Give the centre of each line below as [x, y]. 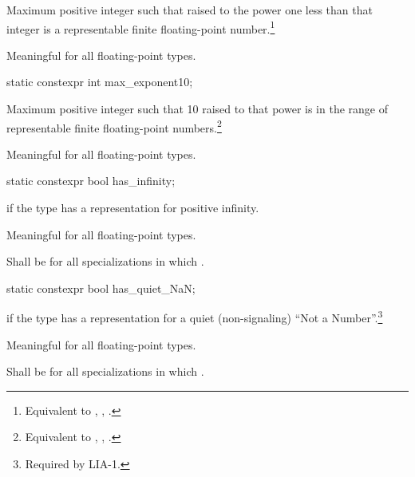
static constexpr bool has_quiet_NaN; [101, 288]
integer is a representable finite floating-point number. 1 [141, 27]
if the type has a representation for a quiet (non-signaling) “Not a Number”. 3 [195, 317]
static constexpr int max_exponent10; [100, 82]
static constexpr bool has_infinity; [91, 181]
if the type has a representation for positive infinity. [133, 208]
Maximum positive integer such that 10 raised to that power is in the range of [198, 109]
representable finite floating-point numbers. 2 [114, 126]
